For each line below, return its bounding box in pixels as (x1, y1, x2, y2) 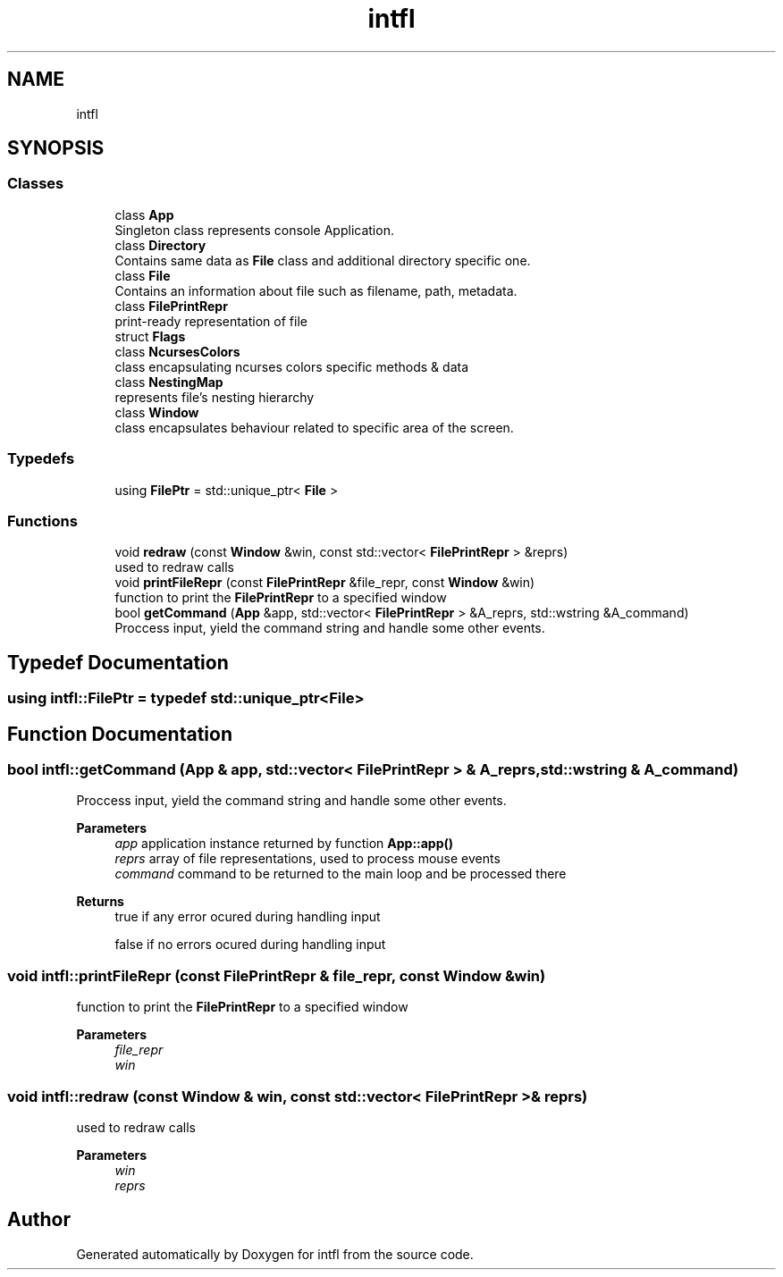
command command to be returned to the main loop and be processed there (114, 866, 567, 882)
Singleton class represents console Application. (114, 222, 394, 238)
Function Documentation (7, 722, 232, 745)
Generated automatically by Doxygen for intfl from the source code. (76, 1246, 474, 1262)
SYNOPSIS (7, 137, 105, 160)
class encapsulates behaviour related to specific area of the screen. (114, 419, 514, 435)
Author (7, 1208, 71, 1231)
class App (114, 206, 174, 223)
